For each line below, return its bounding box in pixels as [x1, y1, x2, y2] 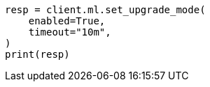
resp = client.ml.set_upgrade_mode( [5, 4, 206, 15]
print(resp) [5, 49, 70, 60]
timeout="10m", [28, 26, 111, 38]
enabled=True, [28, 15, 106, 26]
